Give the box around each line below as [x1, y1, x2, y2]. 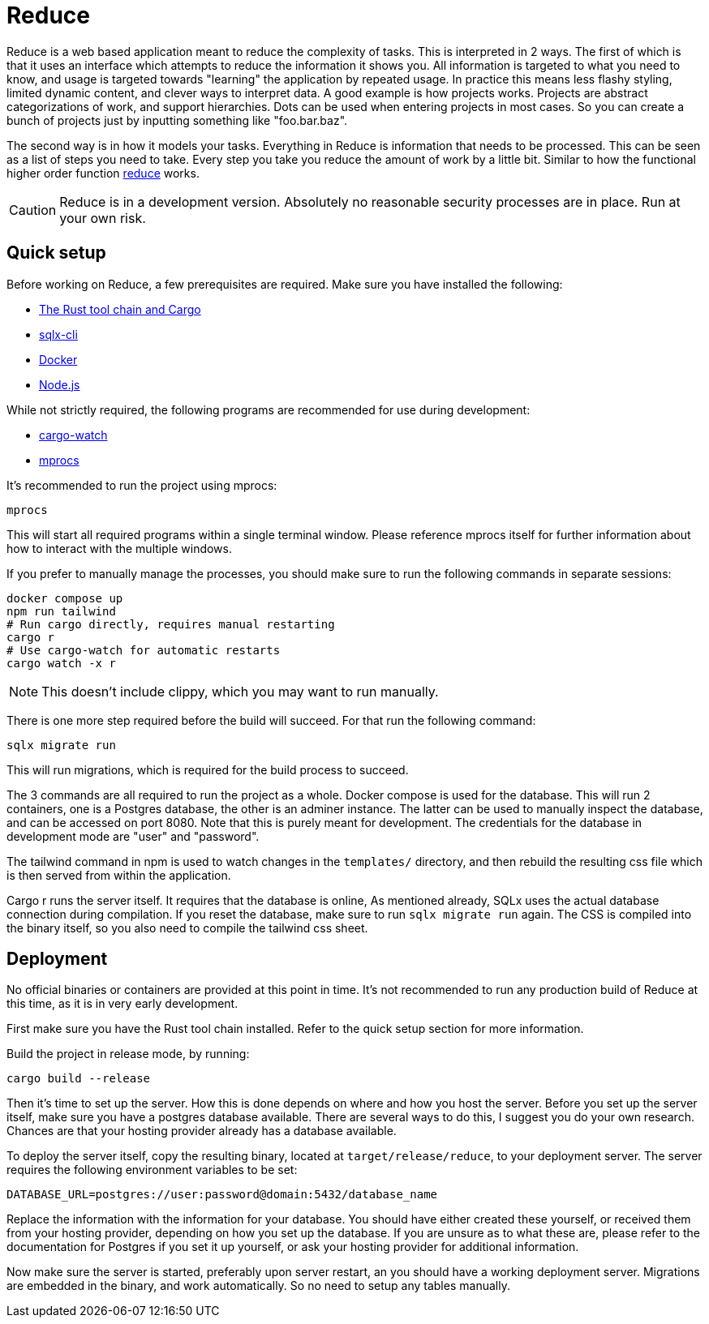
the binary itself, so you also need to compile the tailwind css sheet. [6, 920, 368, 935]
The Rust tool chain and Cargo [39, 302, 201, 316]
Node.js [39, 377, 80, 392]
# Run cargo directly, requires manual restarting [6, 617, 335, 631]
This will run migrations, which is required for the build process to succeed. [6, 762, 409, 777]
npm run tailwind [6, 604, 116, 618]
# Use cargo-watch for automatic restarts [6, 643, 281, 657]
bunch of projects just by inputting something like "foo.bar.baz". [6, 113, 348, 127]
